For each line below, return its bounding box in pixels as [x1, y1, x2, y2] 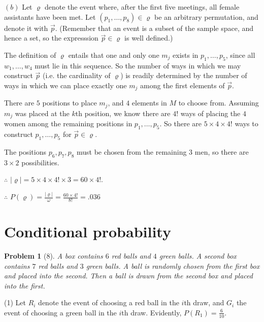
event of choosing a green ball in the [4, 307, 117, 317]
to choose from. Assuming [178, 97, 259, 108]
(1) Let [4, 297, 26, 308]
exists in [173, 49, 199, 60]
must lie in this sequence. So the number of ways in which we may [35, 60, 241, 70]
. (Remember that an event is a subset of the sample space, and [55, 22, 254, 33]
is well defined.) [124, 32, 173, 43]
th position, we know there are [75, 108, 171, 118]
